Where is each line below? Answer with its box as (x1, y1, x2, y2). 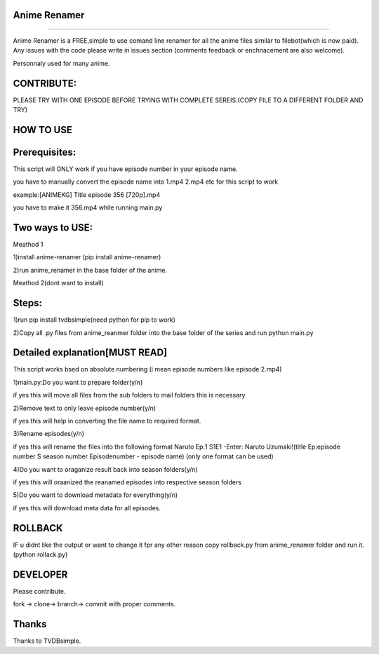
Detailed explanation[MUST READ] (13, 347, 168, 359)
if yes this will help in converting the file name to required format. (13, 417, 201, 425)
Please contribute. (13, 587, 66, 595)
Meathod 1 (13, 240, 44, 249)
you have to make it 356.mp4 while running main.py (13, 203, 163, 212)
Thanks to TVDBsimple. (13, 636, 81, 645)
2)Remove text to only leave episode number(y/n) (13, 404, 157, 412)
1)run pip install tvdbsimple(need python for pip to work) (13, 315, 175, 324)
